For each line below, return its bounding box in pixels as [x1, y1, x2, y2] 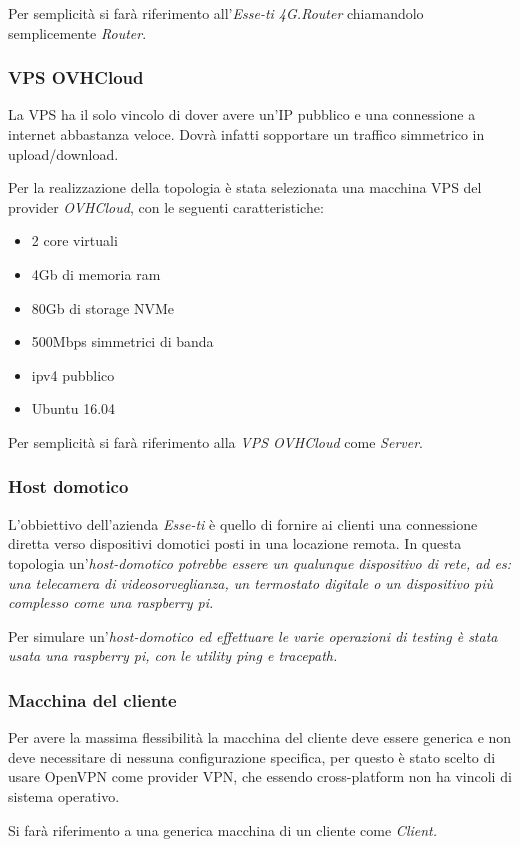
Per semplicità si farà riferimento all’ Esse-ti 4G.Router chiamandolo [8, 3, 424, 23]
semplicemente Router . [8, 22, 147, 43]
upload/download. [8, 143, 119, 164]
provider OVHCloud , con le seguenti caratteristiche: [8, 196, 324, 217]
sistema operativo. [8, 785, 120, 806]
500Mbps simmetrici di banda [31, 331, 214, 352]
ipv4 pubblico [31, 364, 115, 385]
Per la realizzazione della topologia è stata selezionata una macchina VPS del [8, 177, 482, 198]
